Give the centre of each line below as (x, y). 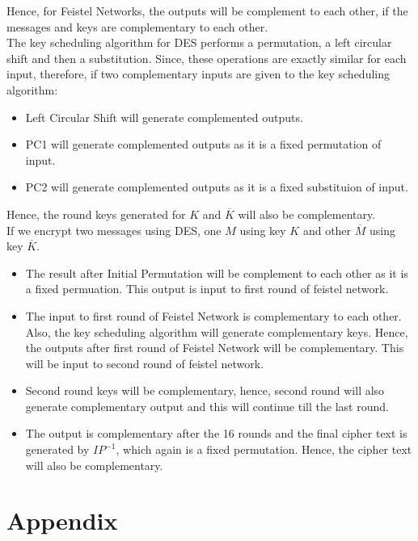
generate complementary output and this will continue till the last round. (207, 406)
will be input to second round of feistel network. (145, 363)
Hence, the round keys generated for (96, 214)
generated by (57, 449)
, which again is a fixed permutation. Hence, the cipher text (264, 449)
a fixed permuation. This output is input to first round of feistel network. (207, 289)
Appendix (62, 520)
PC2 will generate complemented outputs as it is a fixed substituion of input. (217, 187)
